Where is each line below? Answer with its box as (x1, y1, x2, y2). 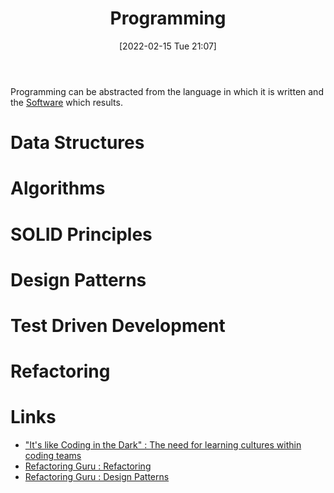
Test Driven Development (10, 314, 226, 337)
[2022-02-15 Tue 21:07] (119, 40, 217, 52)
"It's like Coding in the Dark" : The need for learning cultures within (24, 439, 302, 451)
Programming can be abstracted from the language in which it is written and (10, 85, 324, 97)
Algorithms (10, 177, 106, 200)
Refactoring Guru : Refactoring (24, 460, 152, 472)
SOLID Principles (10, 223, 153, 246)
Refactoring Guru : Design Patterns (24, 471, 170, 482)
